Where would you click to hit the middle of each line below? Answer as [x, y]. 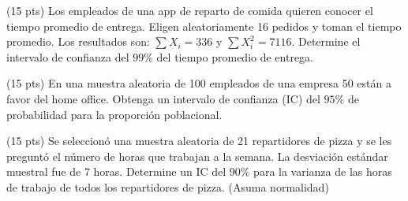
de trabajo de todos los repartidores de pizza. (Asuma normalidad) [168, 186]
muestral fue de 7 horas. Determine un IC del [116, 171]
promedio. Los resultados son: [78, 41]
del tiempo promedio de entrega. [235, 56]
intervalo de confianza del [68, 56]
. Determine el [326, 41]
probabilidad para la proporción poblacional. [114, 114]
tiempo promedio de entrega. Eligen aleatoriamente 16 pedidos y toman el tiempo [204, 26]
